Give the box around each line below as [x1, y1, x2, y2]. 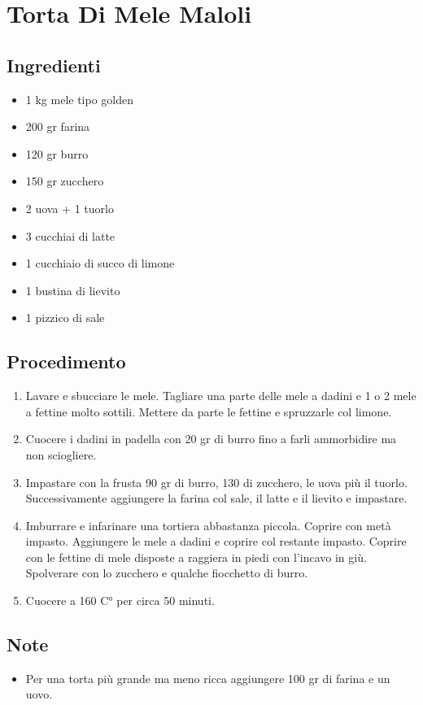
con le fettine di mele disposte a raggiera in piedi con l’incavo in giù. [25, 548, 367, 565]
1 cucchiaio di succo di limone [25, 255, 175, 272]
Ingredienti [7, 52, 101, 77]
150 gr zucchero [25, 172, 104, 189]
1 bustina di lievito [25, 281, 120, 298]
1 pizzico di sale [25, 309, 105, 326]
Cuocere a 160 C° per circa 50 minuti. [25, 592, 215, 609]
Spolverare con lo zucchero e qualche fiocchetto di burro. [25, 564, 308, 581]
